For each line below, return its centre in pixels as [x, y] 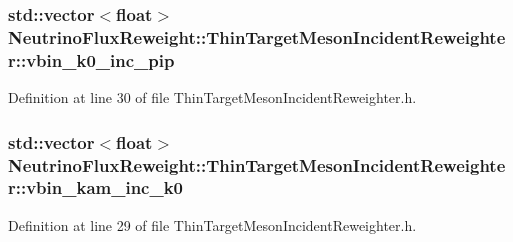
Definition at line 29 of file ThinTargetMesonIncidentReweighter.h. [212, 224]
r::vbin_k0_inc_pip [91, 59]
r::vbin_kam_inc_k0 [96, 187]
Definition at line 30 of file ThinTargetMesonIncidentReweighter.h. [212, 97]
